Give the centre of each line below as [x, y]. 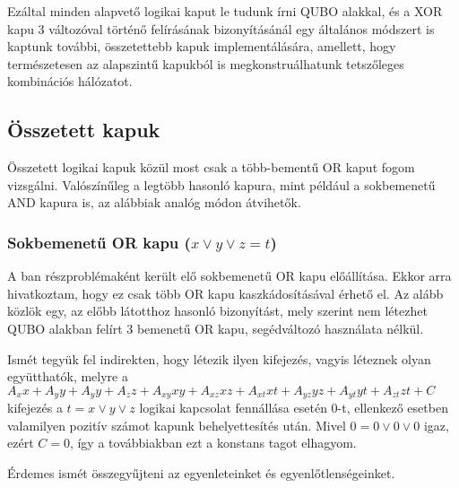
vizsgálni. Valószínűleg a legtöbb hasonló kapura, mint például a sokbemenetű [221, 184]
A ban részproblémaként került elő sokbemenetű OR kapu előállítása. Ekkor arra [229, 276]
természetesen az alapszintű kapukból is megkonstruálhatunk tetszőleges [206, 63]
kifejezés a [35, 408]
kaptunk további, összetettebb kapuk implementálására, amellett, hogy [202, 46]
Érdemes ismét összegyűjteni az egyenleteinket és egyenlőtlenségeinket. [201, 472]
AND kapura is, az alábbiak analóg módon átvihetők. [154, 202]
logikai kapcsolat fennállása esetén [233, 408]
